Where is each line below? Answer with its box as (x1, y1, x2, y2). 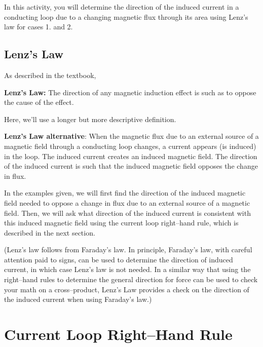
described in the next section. (4, 227, 95, 238)
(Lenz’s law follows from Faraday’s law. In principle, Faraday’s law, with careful (4, 244, 252, 255)
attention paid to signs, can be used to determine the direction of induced (4, 254, 233, 264)
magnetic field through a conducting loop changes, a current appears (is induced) (4, 140, 256, 151)
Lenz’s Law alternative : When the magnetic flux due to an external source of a (4, 131, 259, 141)
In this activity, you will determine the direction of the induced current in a (4, 2, 239, 12)
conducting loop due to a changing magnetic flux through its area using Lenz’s (4, 11, 248, 22)
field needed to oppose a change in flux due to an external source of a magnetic (4, 197, 250, 208)
